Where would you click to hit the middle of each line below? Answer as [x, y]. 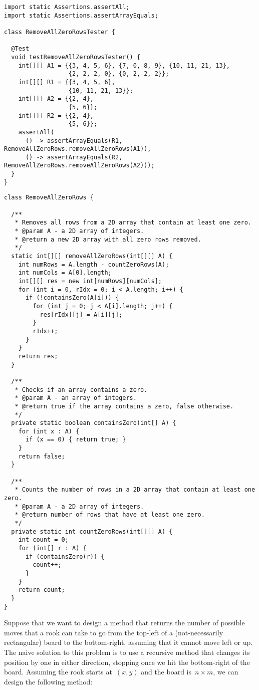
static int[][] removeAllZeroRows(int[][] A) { [92, 256]
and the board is [166, 672]
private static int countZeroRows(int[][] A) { [92, 531]
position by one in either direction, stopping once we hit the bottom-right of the [127, 662]
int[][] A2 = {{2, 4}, [56, 99]
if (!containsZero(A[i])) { [72, 298]
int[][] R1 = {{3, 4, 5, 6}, [67, 82]
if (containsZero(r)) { [65, 556]
